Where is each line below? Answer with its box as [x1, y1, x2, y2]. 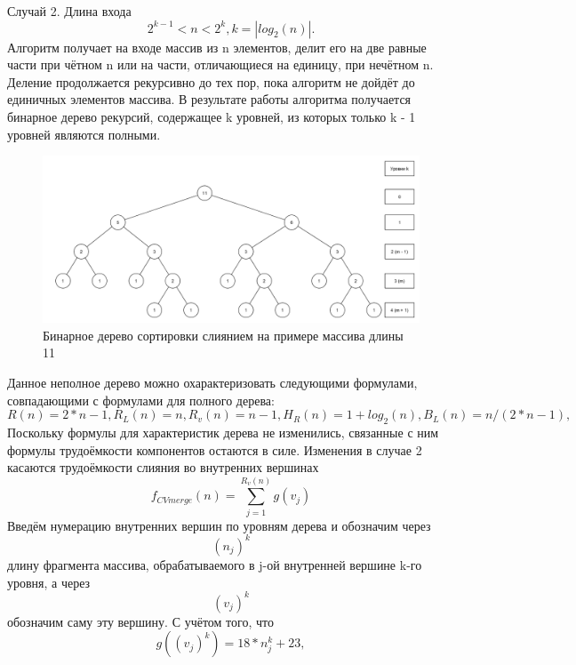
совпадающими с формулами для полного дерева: [7, 390, 275, 409]
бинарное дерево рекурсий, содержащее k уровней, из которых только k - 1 [7, 107, 416, 125]
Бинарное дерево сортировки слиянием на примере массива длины [43, 325, 404, 344]
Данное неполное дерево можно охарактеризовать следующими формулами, [7, 373, 418, 391]
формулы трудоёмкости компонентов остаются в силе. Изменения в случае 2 [7, 440, 422, 459]
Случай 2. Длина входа [7, 2, 132, 20]
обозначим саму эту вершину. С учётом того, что [7, 612, 274, 630]
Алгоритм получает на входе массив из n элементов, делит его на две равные [7, 37, 427, 56]
